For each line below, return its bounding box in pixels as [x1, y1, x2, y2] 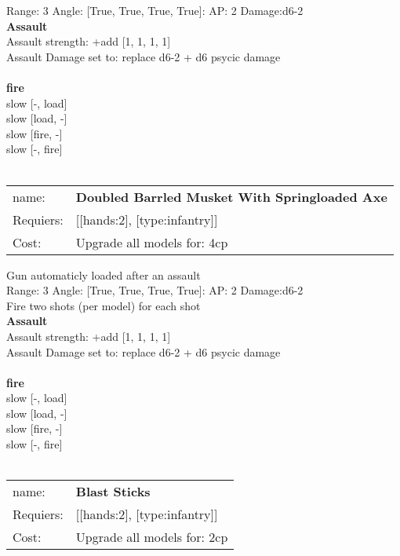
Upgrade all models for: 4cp [75, 232, 228, 251]
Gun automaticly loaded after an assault [6, 266, 201, 283]
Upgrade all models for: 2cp [75, 528, 228, 547]
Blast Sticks [75, 482, 151, 501]
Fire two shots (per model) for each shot [6, 297, 201, 313]
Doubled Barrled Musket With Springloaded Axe [75, 187, 387, 206]
